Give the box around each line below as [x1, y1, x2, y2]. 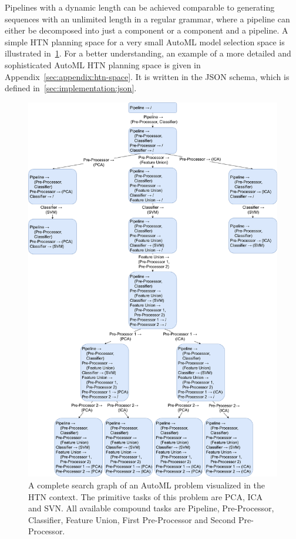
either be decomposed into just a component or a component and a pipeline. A [5, 24, 288, 36]
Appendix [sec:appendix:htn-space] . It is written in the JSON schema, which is [5, 70, 290, 82]
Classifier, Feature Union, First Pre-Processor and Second [28, 513, 236, 525]
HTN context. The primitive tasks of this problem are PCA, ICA [28, 490, 263, 503]
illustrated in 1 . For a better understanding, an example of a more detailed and [5, 47, 291, 59]
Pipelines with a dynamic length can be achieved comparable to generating [5, 1, 275, 13]
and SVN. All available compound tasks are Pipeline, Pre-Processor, [28, 502, 274, 514]
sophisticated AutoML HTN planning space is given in [5, 58, 201, 71]
